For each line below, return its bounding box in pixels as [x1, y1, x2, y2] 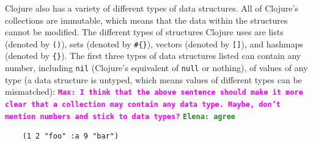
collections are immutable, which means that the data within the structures [5, 13, 288, 26]
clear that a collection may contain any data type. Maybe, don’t [5, 100, 281, 109]
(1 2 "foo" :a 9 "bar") [22, 132, 119, 141]
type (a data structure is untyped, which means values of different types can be [5, 73, 302, 86]
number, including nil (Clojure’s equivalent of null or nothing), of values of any [5, 61, 308, 74]
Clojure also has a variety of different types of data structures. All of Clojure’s [5, 2, 298, 14]
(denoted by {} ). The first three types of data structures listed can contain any [5, 49, 301, 62]
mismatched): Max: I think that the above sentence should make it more [5, 85, 303, 98]
